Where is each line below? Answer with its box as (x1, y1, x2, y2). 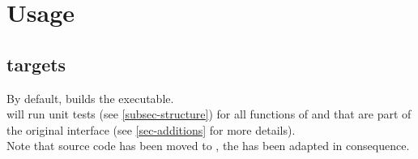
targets (6, 51, 66, 76)
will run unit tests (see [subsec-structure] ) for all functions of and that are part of (6, 105, 412, 122)
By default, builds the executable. (6, 89, 174, 106)
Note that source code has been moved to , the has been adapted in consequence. (6, 137, 410, 154)
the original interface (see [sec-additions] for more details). (6, 121, 296, 138)
